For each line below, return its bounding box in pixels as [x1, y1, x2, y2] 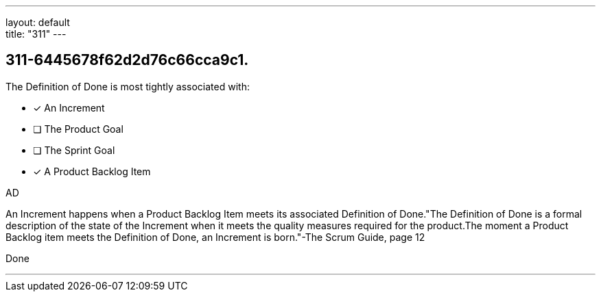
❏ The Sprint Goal [33, 144, 115, 156]
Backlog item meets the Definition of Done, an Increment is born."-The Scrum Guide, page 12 [5, 231, 425, 243]
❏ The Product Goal [33, 122, 123, 135]
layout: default [5, 16, 70, 28]
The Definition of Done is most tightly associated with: [5, 80, 250, 92]
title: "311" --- [5, 28, 67, 40]
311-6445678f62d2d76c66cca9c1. [5, 51, 249, 69]
